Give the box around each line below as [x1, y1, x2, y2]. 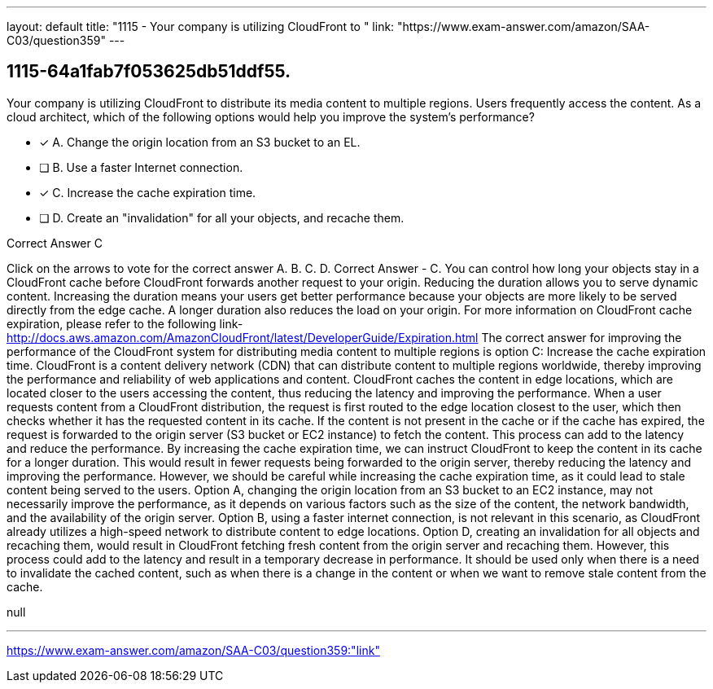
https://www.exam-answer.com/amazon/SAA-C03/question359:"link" [7, 643, 380, 657]
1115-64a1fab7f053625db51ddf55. [7, 61, 291, 82]
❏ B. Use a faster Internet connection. [39, 160, 243, 174]
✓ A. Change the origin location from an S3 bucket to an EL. [39, 134, 361, 149]
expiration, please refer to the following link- [7, 316, 243, 331]
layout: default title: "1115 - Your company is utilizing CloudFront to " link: [7, 20, 395, 33]
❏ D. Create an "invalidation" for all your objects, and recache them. [39, 210, 405, 225]
